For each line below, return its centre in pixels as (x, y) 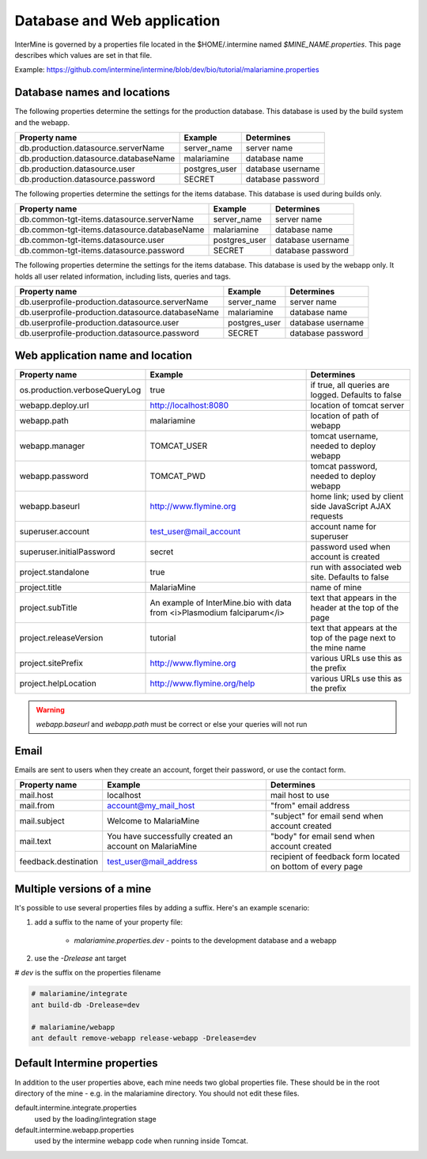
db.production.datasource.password (87, 180)
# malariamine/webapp (73, 1027)
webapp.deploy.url (54, 405)
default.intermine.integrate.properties (76, 1108)
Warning (50, 709)
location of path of (345, 416)
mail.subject (42, 821)
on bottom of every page (316, 867)
